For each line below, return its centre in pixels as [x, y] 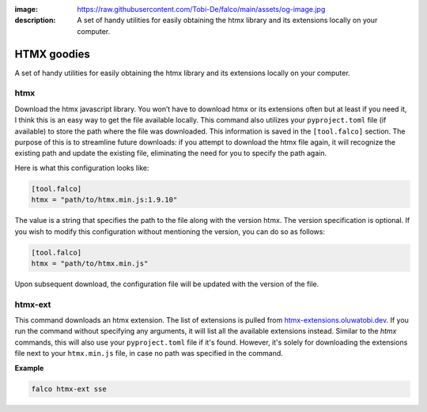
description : [35, 21]
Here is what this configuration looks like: [82, 168]
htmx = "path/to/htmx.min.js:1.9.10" [104, 200]
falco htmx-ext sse [69, 389]
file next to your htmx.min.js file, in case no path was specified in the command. [149, 353]
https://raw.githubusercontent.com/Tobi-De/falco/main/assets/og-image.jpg [201, 9]
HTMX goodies [52, 54]
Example [29, 368]
